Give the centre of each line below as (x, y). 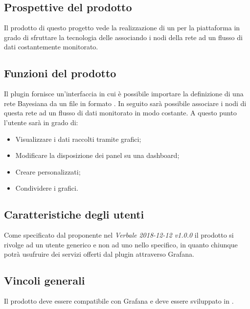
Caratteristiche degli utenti (74, 214)
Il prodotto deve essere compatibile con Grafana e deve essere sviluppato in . (119, 301)
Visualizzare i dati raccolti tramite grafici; (78, 139)
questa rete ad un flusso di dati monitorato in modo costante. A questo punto (120, 113)
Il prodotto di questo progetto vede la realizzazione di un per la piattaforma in (122, 28)
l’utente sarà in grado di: (41, 122)
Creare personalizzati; (48, 171)
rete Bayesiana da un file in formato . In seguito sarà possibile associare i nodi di (125, 103)
